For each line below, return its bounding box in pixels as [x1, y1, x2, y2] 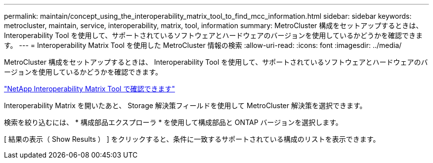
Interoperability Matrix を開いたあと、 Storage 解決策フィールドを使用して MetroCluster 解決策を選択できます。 [4, 101, 367, 110]
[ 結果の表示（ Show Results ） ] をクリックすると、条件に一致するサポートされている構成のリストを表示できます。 [4, 135, 380, 143]
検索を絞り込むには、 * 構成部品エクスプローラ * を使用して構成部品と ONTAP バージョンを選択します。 [4, 118, 343, 126]
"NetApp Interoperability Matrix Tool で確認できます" [4, 84, 175, 93]
